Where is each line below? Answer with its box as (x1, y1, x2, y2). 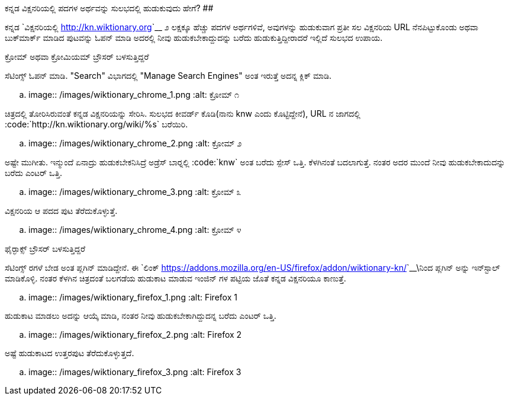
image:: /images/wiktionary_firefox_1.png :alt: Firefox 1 (28, 292, 237, 302)
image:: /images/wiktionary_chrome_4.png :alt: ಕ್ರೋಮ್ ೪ (28, 225, 241, 235)
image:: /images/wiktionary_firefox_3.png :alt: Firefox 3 (28, 367, 241, 377)
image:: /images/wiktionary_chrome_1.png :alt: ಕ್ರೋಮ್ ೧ (28, 89, 239, 100)
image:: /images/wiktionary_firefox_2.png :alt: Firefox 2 (28, 329, 242, 340)
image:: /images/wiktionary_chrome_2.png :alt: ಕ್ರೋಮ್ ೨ (28, 138, 242, 148)
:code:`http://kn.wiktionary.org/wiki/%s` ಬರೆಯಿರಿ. (5, 119, 188, 129)
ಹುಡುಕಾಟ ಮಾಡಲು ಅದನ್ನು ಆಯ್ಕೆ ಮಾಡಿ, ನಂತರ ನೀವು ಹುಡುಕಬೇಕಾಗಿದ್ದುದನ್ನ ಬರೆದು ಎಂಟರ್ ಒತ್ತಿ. (5, 311, 276, 321)
